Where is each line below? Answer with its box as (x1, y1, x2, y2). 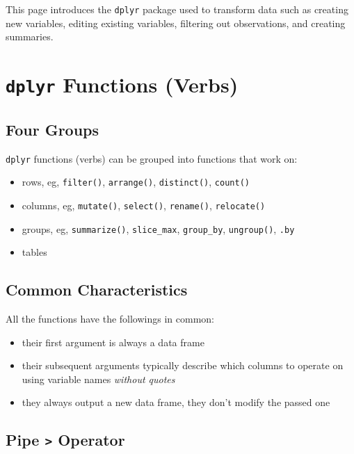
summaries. (6, 29, 54, 44)
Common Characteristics (6, 279, 188, 300)
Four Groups (6, 118, 99, 140)
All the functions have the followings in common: (6, 311, 214, 325)
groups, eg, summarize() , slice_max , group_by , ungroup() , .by (22, 221, 295, 236)
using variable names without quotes (22, 371, 175, 386)
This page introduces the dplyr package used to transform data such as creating (6, 2, 348, 16)
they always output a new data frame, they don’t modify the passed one (22, 395, 330, 410)
